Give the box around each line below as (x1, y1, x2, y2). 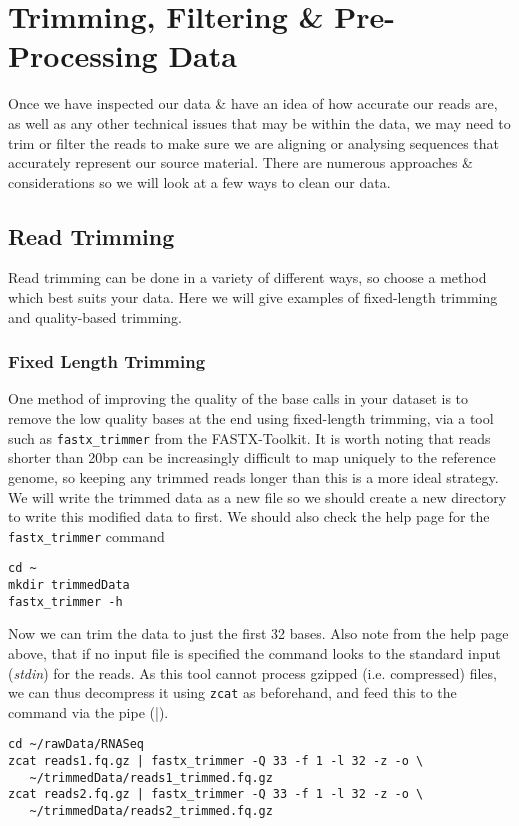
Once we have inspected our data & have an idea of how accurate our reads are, (8, 93, 498, 114)
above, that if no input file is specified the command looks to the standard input (8, 642, 501, 663)
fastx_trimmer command (8, 525, 165, 546)
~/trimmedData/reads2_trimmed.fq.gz (29, 803, 273, 818)
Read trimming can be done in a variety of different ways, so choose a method (8, 267, 487, 288)
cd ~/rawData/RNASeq (8, 737, 145, 752)
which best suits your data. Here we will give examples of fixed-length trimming (8, 287, 498, 308)
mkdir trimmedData (8, 578, 130, 593)
